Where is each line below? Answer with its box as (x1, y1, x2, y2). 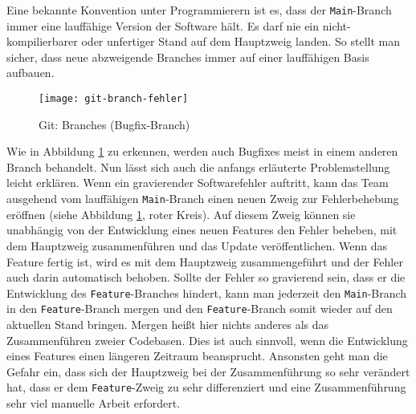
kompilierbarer (6, 33, 78, 50)
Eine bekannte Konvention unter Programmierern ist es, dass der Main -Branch (6, 2, 392, 18)
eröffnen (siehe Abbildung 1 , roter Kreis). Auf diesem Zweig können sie (6, 205, 356, 222)
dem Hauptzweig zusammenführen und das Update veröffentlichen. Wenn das (6, 237, 387, 254)
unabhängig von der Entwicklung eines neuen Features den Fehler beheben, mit (6, 221, 398, 238)
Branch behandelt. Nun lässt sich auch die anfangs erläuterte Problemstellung (6, 158, 390, 175)
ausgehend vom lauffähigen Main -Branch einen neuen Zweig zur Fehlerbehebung (6, 190, 399, 207)
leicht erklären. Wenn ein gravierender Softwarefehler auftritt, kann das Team (6, 174, 389, 191)
